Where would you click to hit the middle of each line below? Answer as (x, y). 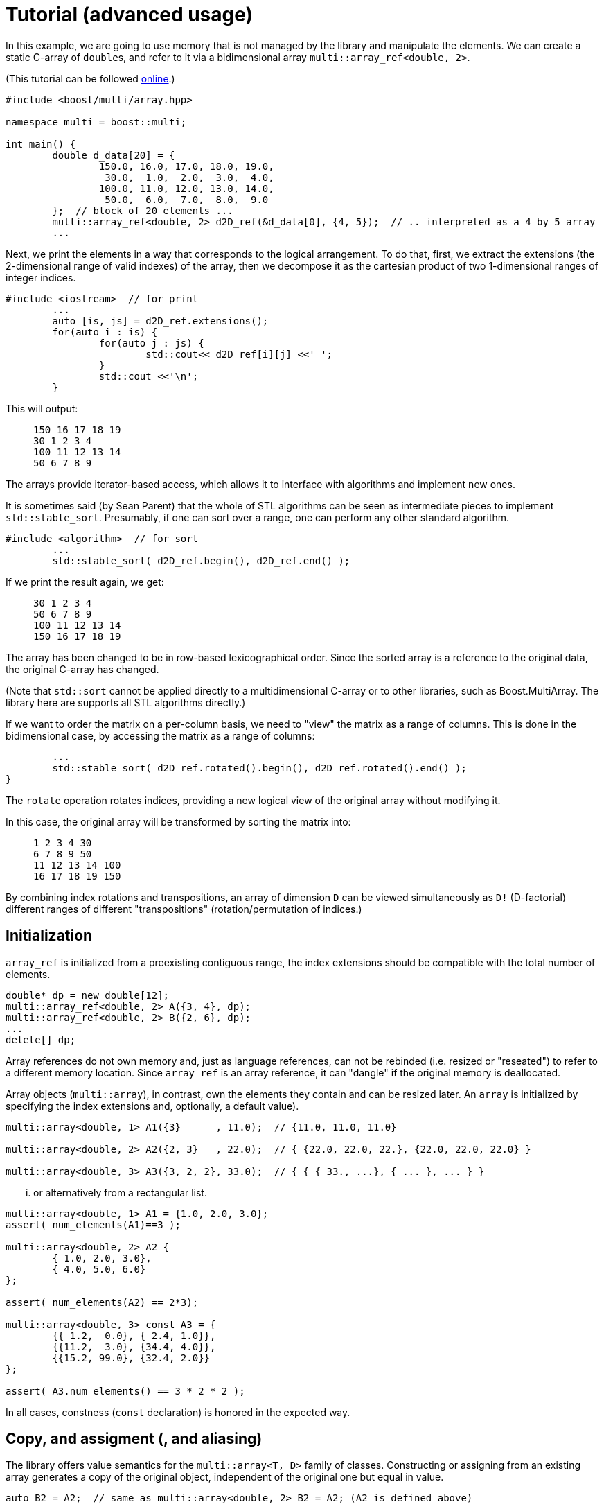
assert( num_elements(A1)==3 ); (93, 1224)
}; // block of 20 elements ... (143, 210)
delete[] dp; (41, 1039)
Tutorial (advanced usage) (130, 15)
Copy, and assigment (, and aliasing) (134, 1439)
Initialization (49, 936)
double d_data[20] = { (114, 155)
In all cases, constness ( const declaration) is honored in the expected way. (178, 1412)
